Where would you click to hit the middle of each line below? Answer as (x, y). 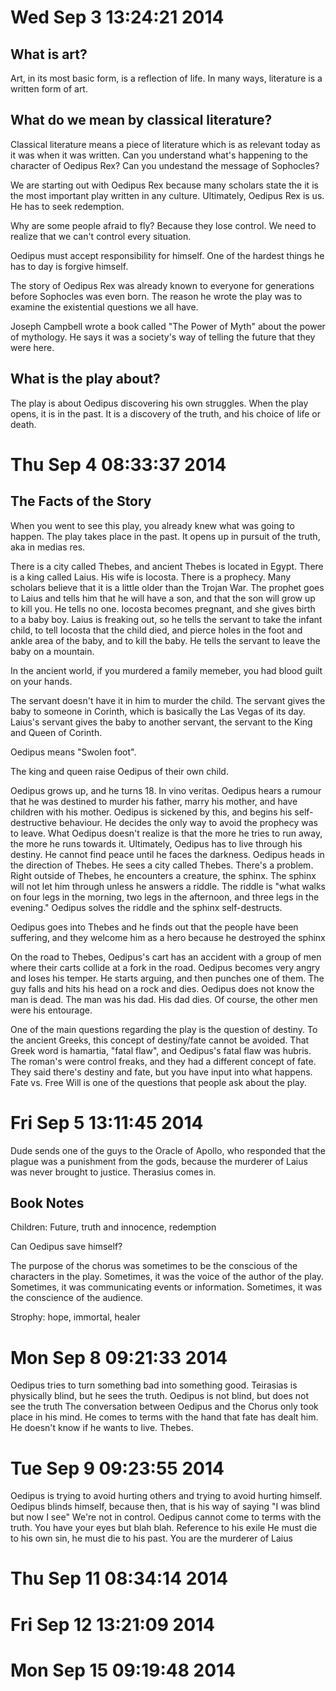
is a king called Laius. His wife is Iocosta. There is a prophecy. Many (151, 577)
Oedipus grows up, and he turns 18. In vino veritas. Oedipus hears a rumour (166, 790)
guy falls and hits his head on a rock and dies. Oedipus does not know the (162, 988)
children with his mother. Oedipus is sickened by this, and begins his (151, 812)
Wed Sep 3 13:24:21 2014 (117, 17)
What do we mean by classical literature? (141, 120)
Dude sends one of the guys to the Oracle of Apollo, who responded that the (168, 1150)
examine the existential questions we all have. (104, 307)
